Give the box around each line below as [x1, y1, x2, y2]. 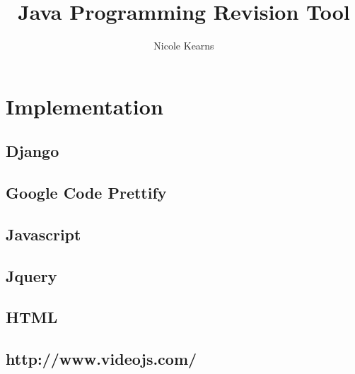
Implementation [6, 91, 163, 120]
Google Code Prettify [6, 182, 167, 204]
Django [6, 140, 59, 162]
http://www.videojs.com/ [6, 348, 197, 370]
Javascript [6, 223, 81, 245]
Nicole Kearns [153, 38, 214, 53]
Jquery [6, 264, 57, 286]
